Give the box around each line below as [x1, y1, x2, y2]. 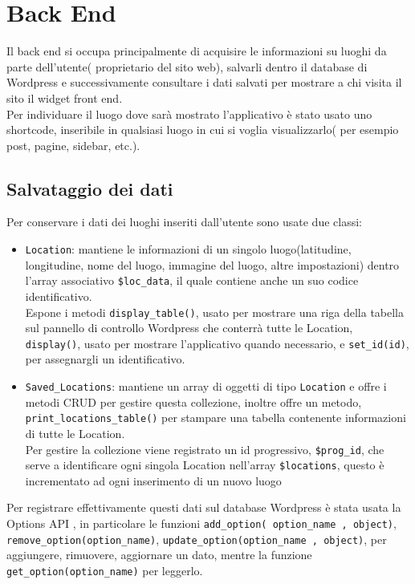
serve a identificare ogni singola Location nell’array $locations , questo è [25, 456, 384, 473]
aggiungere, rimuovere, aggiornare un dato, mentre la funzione [6, 546, 312, 563]
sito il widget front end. [6, 89, 123, 106]
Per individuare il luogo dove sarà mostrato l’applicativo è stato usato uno [6, 105, 372, 122]
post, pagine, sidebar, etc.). [6, 136, 140, 153]
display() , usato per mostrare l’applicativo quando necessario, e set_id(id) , [25, 335, 409, 351]
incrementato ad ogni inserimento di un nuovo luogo [25, 472, 282, 489]
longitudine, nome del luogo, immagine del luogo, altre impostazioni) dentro [25, 256, 400, 273]
